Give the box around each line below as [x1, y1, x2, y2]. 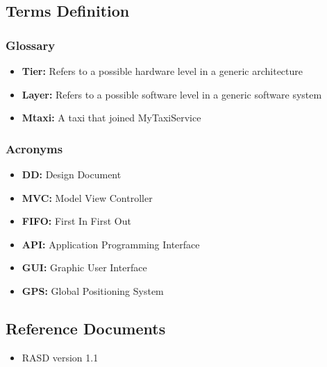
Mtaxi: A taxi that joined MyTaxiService [22, 110, 201, 125]
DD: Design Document [22, 167, 121, 181]
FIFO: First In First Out [22, 214, 131, 228]
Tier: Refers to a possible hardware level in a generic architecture [22, 64, 303, 78]
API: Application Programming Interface [22, 237, 200, 251]
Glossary [6, 36, 56, 53]
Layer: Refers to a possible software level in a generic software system [22, 87, 322, 101]
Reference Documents [6, 317, 166, 339]
